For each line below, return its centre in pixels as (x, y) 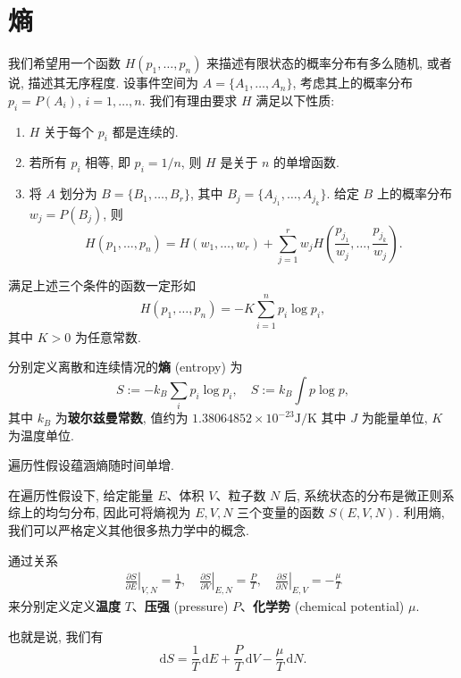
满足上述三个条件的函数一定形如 (102, 285)
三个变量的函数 (281, 512)
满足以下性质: (295, 100)
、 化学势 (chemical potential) (323, 606)
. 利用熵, (420, 512)
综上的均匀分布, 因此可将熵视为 (100, 512)
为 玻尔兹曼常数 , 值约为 (122, 418)
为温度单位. (41, 435)
